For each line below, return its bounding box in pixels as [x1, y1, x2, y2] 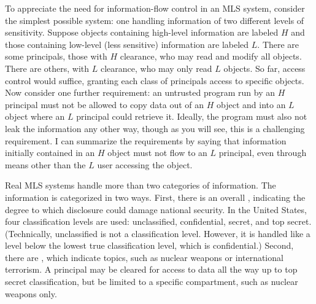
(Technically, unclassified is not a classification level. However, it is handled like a [5, 227, 310, 240]
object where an [5, 110, 65, 123]
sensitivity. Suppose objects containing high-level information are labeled [5, 26, 279, 39]
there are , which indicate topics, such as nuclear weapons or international [5, 251, 283, 263]
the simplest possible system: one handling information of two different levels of [5, 14, 304, 26]
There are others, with [5, 61, 90, 74]
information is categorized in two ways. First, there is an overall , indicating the [5, 190, 306, 203]
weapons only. [5, 287, 57, 300]
